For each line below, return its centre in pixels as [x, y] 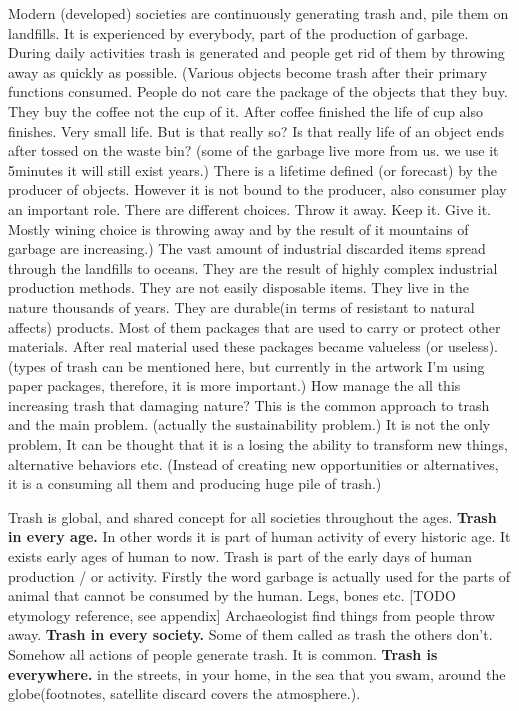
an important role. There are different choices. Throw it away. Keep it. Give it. [249, 208]
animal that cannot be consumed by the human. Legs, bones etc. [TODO [232, 595]
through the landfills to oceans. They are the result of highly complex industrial [253, 267]
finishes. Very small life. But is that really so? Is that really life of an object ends [256, 130]
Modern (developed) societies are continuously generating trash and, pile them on [258, 13]
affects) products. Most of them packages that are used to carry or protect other [254, 326]
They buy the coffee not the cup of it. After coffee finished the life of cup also [245, 110]
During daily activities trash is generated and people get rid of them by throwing [256, 52]
